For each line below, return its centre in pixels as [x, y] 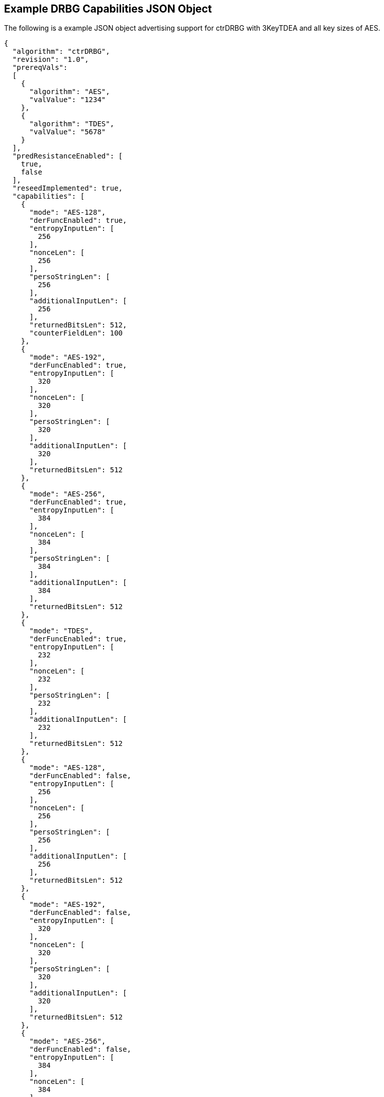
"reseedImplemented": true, [68, 188]
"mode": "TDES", [61, 631]
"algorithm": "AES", [70, 92]
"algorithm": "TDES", [72, 124]
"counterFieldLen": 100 [76, 333]
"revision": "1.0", [51, 60]
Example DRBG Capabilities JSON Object [108, 9]
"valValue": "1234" [68, 100]
